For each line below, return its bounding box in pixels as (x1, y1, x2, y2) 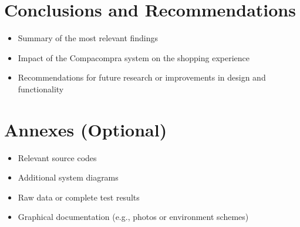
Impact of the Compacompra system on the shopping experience (18, 51, 250, 64)
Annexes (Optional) (4, 117, 167, 141)
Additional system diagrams (18, 171, 119, 183)
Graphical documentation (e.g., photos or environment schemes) (18, 211, 249, 223)
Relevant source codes (18, 151, 97, 163)
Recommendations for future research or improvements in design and (18, 71, 266, 84)
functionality (18, 82, 64, 95)
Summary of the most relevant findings (18, 32, 159, 44)
